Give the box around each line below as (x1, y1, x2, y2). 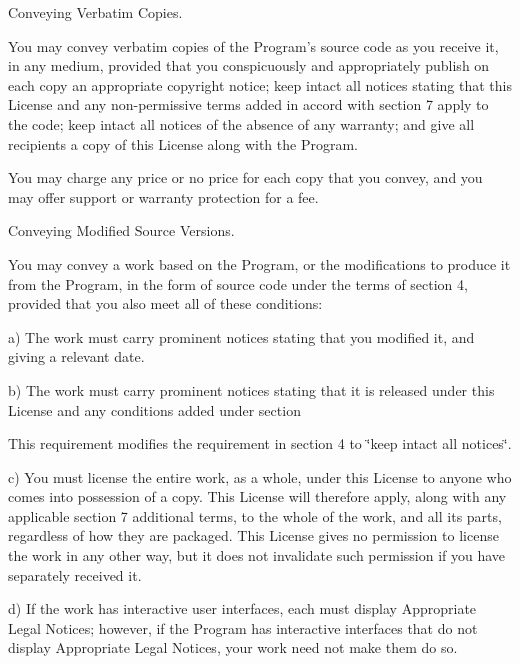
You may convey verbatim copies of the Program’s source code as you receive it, (8, 35, 499, 56)
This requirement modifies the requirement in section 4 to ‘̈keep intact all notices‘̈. (8, 433, 512, 454)
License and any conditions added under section (8, 399, 301, 420)
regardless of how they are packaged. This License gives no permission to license (8, 525, 499, 546)
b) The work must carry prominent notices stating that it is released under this (8, 379, 495, 400)
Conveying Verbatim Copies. (8, 2, 183, 22)
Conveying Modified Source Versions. (8, 220, 235, 241)
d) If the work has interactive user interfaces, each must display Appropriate (8, 598, 477, 619)
